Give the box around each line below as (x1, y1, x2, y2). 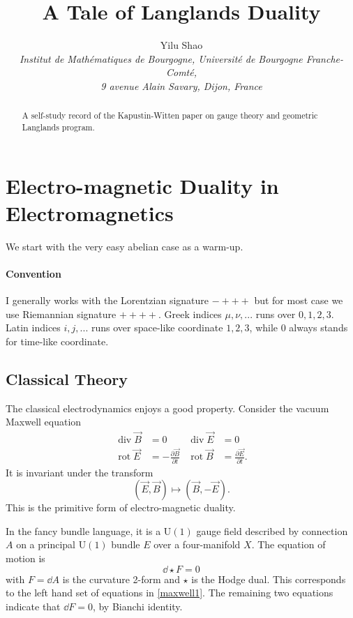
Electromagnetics (6, 198, 174, 227)
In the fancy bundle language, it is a (6, 523, 161, 538)
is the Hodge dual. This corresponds (191, 571, 346, 586)
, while (249, 320, 278, 335)
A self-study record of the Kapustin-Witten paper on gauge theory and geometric (22, 110, 318, 121)
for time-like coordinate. (6, 333, 109, 348)
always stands (289, 320, 348, 335)
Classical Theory (6, 368, 128, 389)
